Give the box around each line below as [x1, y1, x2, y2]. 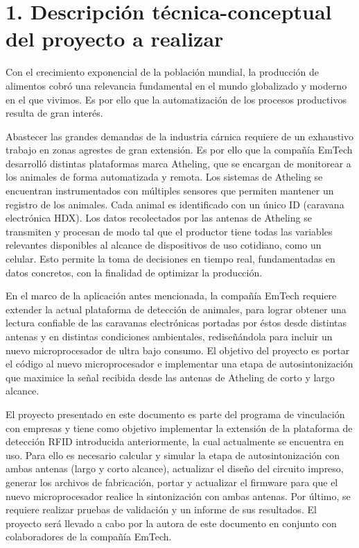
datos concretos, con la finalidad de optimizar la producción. [6, 265, 263, 279]
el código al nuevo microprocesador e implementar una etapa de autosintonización [6, 356, 353, 371]
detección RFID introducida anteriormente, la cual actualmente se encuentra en [6, 434, 344, 449]
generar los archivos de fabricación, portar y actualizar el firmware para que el [6, 474, 338, 489]
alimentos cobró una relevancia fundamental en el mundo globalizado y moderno [6, 78, 347, 92]
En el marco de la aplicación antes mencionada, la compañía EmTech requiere [6, 288, 337, 303]
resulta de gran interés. [6, 106, 103, 120]
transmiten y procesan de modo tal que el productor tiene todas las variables [6, 224, 333, 238]
